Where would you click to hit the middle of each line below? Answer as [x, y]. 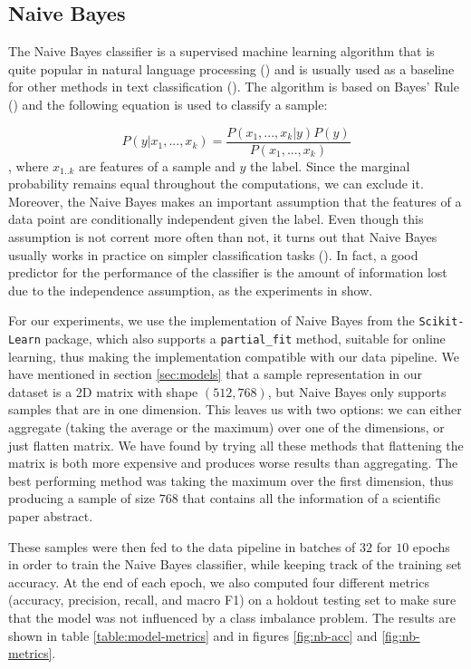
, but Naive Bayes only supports [357, 391]
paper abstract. [51, 516]
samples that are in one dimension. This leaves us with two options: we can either [235, 409]
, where [29, 165]
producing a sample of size [82, 498]
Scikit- [442, 322]
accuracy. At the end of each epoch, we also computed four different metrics [219, 582]
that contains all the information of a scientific [312, 498]
